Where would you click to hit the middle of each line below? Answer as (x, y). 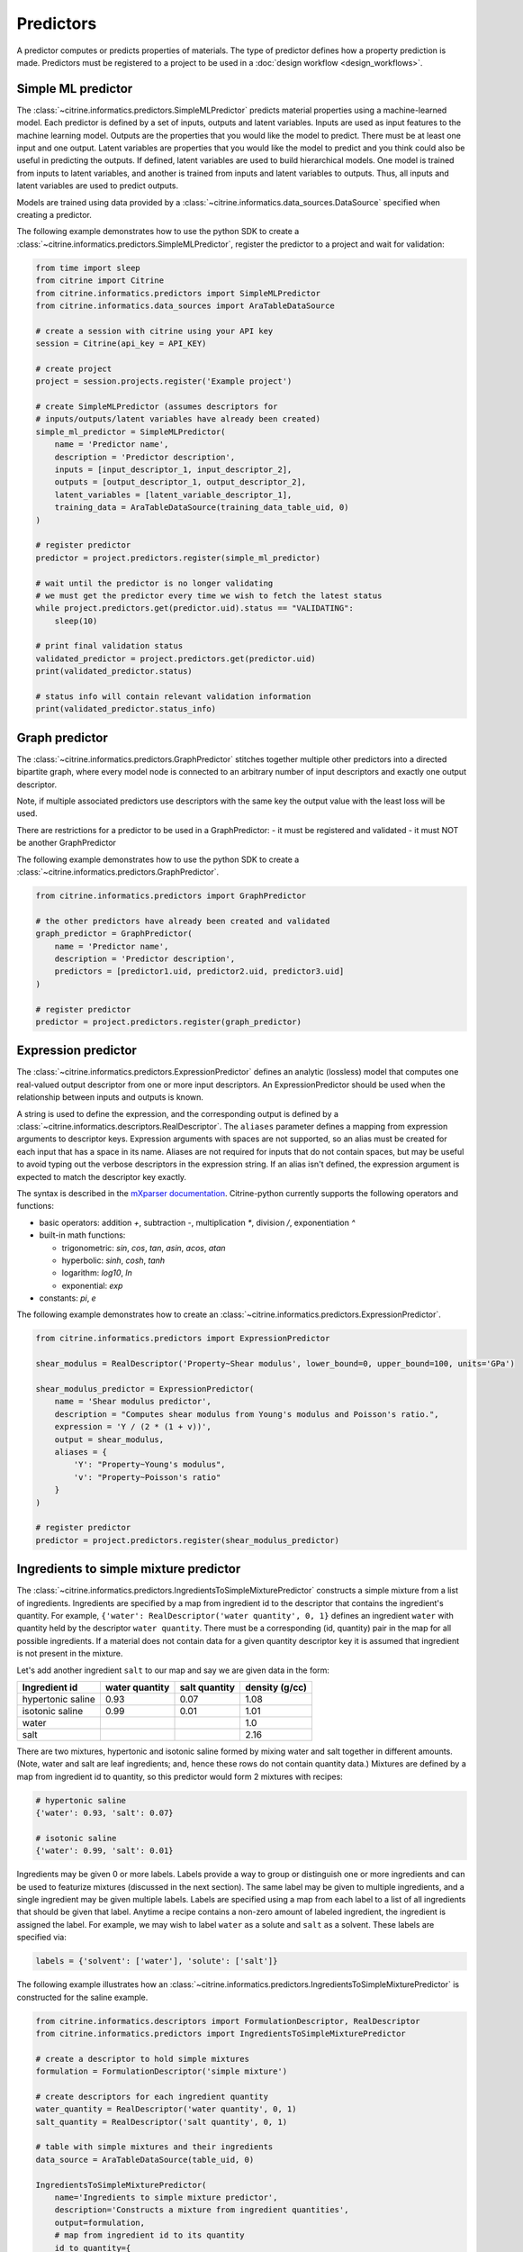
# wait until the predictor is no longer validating (154, 583)
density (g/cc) (276, 1687)
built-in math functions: (82, 1235)
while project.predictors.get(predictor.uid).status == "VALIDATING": (195, 608)
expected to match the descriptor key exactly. (102, 1176)
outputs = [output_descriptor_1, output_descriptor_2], (180, 482)
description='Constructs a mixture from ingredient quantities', (202, 2210)
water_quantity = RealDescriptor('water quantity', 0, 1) (166, 2109)
